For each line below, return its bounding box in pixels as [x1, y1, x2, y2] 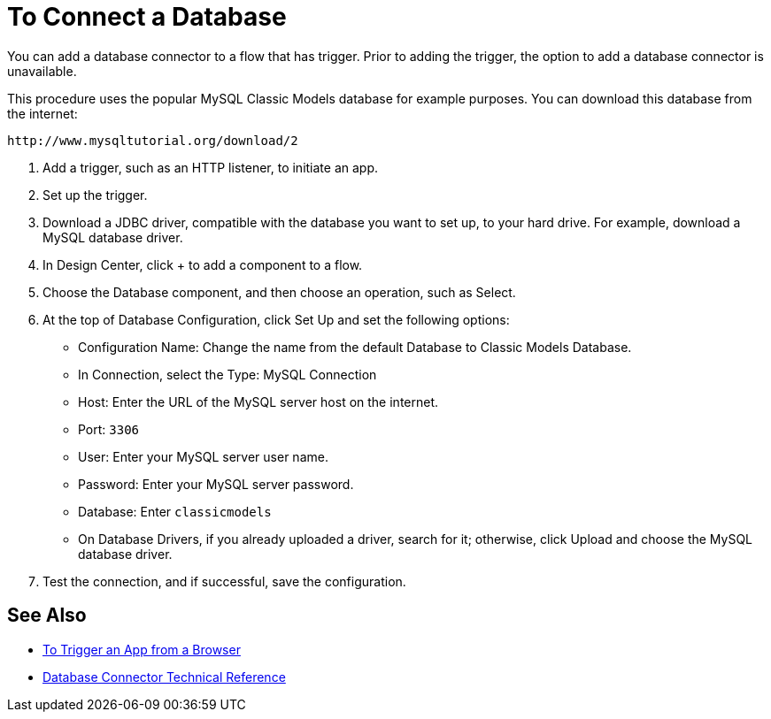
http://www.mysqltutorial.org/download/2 [7, 133, 298, 148]
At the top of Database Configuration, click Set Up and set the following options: [42, 311, 510, 327]
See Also [7, 604, 87, 627]
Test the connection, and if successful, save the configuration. [42, 573, 406, 589]
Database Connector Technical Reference [42, 669, 286, 685]
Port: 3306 [78, 421, 140, 437]
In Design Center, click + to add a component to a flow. [42, 256, 363, 272]
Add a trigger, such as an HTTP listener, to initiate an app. [42, 159, 379, 175]
